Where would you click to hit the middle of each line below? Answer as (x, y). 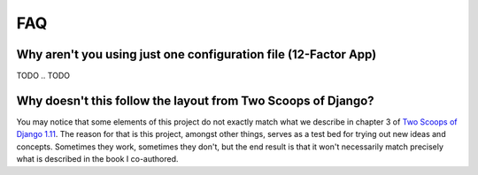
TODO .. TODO (43, 76)
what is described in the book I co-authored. (97, 159)
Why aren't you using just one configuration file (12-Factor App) (197, 54)
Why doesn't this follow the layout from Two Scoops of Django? (196, 100)
